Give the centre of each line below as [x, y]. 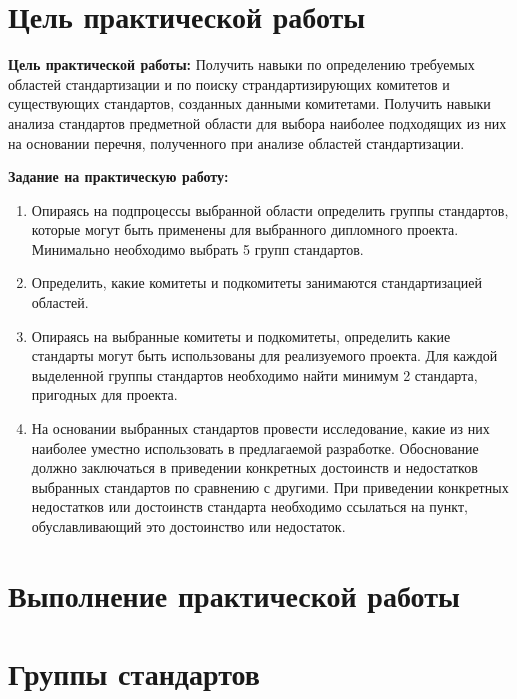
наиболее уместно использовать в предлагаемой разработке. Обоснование [255, 447]
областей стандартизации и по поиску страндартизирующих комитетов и [229, 83]
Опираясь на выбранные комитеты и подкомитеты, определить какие [241, 335]
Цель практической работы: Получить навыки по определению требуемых [241, 64]
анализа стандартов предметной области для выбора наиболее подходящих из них [257, 122]
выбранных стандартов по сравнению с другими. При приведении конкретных [270, 486]
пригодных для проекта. [104, 394]
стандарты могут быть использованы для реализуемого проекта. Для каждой [264, 355]
